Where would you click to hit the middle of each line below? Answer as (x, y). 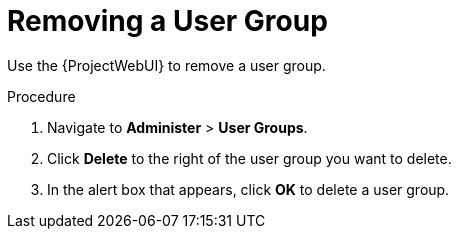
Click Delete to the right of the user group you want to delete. (249, 158)
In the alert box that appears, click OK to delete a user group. (248, 189)
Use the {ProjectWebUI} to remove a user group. (166, 65)
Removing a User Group (167, 21)
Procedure (41, 96)
